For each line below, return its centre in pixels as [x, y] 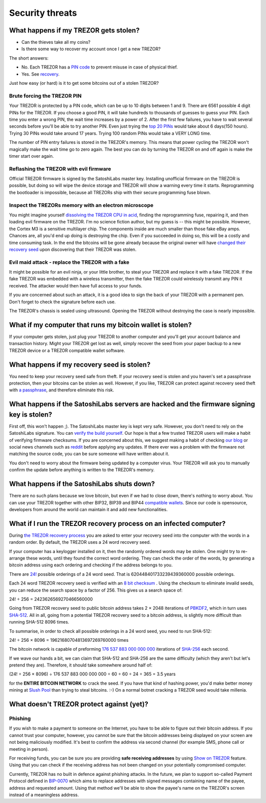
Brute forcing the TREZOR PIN [45, 96]
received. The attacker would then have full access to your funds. [76, 285]
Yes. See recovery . [41, 74]
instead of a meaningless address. [44, 795]
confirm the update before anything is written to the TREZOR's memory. [82, 470]
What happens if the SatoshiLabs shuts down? [82, 484]
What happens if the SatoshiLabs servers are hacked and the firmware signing [132, 404]
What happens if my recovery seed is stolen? [80, 365]
